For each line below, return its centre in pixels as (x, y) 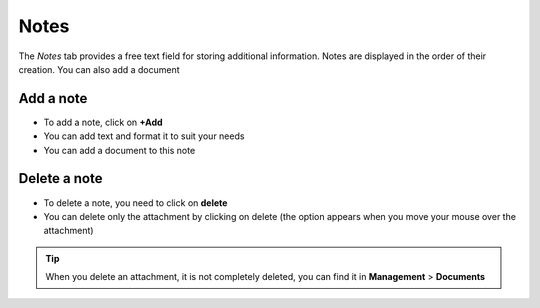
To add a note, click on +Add (103, 122)
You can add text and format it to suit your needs (144, 136)
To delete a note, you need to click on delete (135, 202)
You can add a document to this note (119, 150)
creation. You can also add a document (99, 69)
